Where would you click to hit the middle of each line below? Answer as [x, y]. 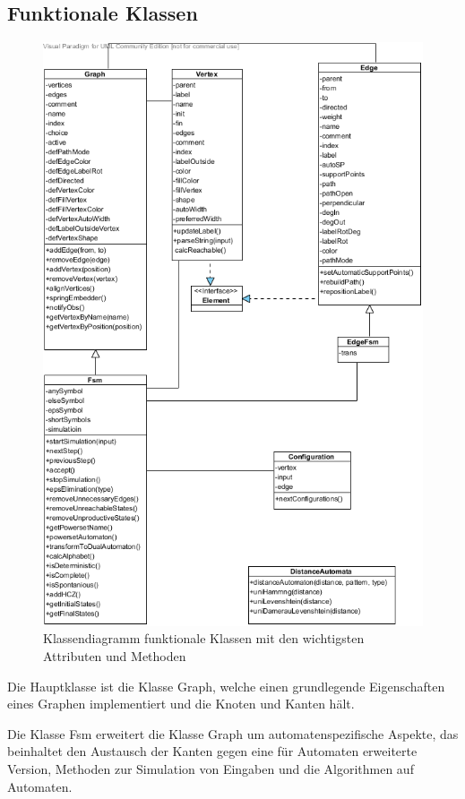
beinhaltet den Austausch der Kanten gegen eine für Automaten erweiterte [212, 751]
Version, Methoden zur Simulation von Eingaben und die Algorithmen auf [211, 769]
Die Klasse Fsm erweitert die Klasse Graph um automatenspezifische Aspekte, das [233, 733]
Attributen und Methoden [115, 656]
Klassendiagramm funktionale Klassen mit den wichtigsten [204, 638]
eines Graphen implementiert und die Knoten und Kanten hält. [181, 704]
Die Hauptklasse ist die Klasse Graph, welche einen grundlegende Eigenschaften [226, 686]
